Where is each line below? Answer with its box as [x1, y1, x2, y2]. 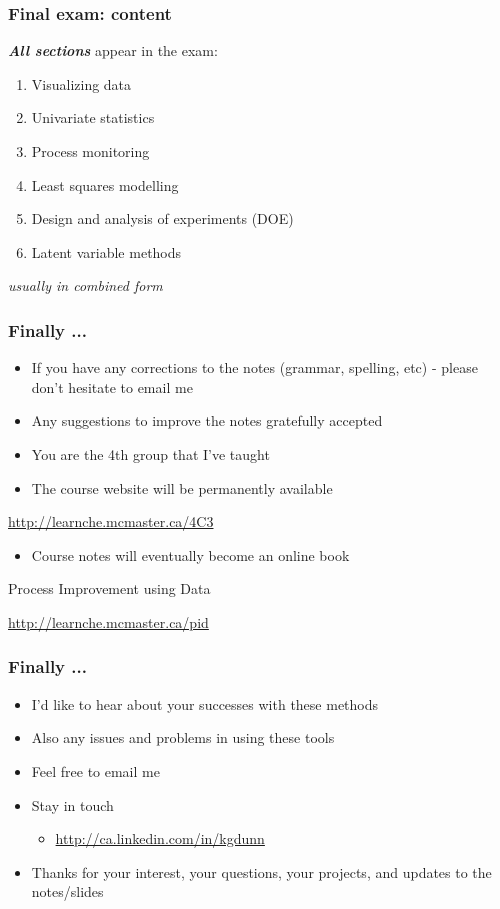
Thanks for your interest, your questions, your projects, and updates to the [31, 861, 492, 882]
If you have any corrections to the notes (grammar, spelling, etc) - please [31, 357, 478, 378]
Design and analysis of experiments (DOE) [31, 208, 294, 229]
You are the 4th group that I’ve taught [31, 443, 270, 464]
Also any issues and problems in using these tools [31, 727, 335, 748]
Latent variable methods [31, 241, 182, 262]
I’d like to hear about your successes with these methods [31, 693, 379, 714]
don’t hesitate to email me [31, 376, 193, 397]
